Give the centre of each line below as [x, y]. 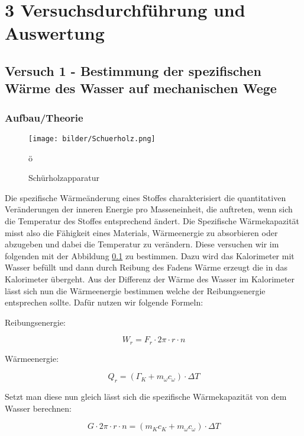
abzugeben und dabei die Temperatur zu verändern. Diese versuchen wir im [142, 244]
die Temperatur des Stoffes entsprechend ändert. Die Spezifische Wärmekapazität [152, 220]
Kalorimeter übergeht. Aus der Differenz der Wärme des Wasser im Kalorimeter [150, 279]
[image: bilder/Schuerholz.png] [92, 139]
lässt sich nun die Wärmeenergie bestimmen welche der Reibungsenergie [135, 290]
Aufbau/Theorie [44, 117]
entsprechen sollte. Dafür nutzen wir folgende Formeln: [104, 302]
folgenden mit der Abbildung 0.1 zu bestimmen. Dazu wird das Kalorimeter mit [150, 255]
